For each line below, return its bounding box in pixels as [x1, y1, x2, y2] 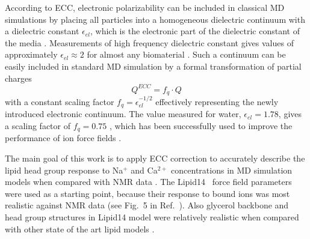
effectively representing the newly [155, 95, 279, 107]
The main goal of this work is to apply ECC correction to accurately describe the [5, 152, 305, 165]
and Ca [131, 163, 158, 176]
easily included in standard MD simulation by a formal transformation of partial [5, 59, 302, 72]
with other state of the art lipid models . [5, 222, 155, 235]
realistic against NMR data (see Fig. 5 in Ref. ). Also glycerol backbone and [5, 199, 289, 211]
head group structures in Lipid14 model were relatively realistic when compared [5, 210, 299, 223]
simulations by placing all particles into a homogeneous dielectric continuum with [5, 13, 305, 25]
